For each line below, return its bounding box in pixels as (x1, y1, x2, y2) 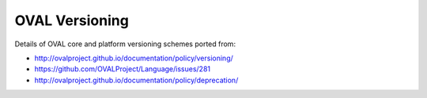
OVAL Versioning (14, 12, 130, 29)
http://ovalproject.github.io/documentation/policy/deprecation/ (34, 75, 239, 85)
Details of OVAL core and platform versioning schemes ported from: (14, 39, 236, 49)
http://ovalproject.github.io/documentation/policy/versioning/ (34, 53, 233, 63)
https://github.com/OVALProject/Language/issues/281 (34, 64, 211, 74)
